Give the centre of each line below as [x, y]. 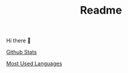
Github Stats [22, 52]
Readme [101, 10]
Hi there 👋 [19, 41]
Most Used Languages [34, 64]
